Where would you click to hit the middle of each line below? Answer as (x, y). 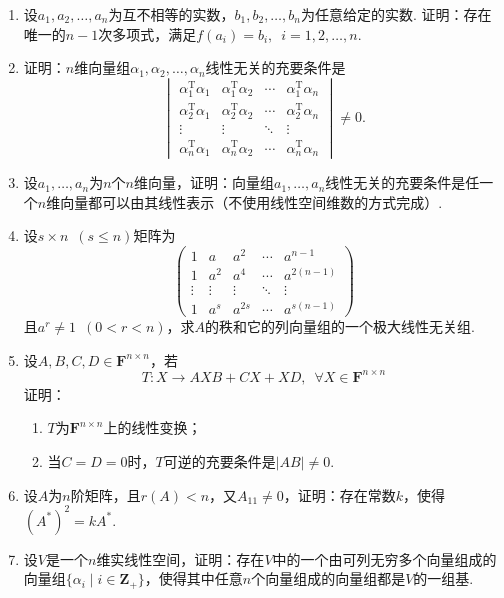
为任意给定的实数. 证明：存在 (396, 14)
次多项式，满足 (147, 33)
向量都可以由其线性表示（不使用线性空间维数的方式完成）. (251, 201)
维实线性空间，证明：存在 (180, 558)
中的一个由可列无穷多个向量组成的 (384, 558)
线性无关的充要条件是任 (402, 182)
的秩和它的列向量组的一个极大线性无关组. (340, 326)
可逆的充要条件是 (219, 461)
